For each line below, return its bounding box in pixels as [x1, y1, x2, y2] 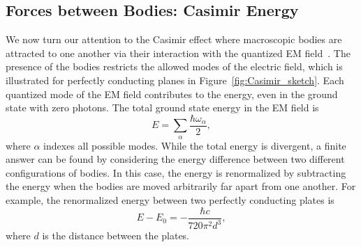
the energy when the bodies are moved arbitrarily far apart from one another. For [6, 179, 356, 193]
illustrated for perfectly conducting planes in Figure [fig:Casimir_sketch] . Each [6, 72, 344, 87]
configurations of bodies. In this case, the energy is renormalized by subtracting [6, 165, 346, 180]
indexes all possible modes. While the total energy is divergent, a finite [43, 138, 346, 152]
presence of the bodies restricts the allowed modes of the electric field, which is [6, 59, 343, 74]
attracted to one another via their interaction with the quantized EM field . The [6, 45, 351, 60]
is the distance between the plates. [42, 228, 190, 242]
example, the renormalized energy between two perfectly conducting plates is [6, 193, 334, 207]
